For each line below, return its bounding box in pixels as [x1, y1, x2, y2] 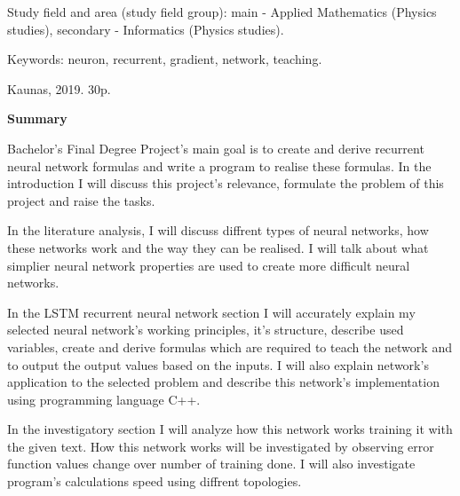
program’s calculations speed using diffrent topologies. [7, 472, 302, 491]
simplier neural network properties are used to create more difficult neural [7, 256, 410, 274]
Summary [7, 109, 67, 128]
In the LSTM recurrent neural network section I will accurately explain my [7, 303, 416, 321]
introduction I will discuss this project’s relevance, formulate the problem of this [7, 174, 444, 193]
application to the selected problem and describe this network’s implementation [7, 373, 440, 391]
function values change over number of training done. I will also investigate [7, 454, 416, 473]
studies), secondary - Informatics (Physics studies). [7, 20, 284, 38]
